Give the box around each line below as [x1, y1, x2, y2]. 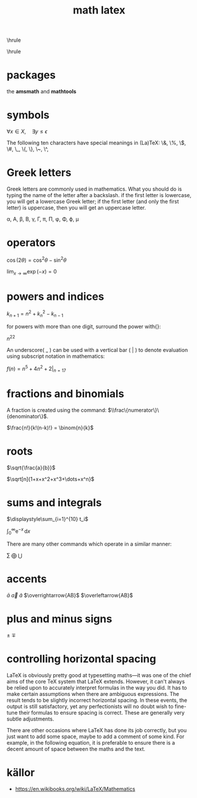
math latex [73, 4, 125, 17]
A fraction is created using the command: [6, 406, 107, 414]
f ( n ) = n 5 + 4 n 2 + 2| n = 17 [6, 364, 66, 373]
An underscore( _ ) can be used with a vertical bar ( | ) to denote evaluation [6, 347, 188, 354]
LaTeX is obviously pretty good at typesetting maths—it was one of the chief [6, 671, 191, 678]
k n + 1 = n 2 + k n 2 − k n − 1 [6, 309, 64, 319]
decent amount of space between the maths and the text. [6, 745, 145, 752]
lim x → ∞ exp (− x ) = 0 [6, 268, 57, 276]
